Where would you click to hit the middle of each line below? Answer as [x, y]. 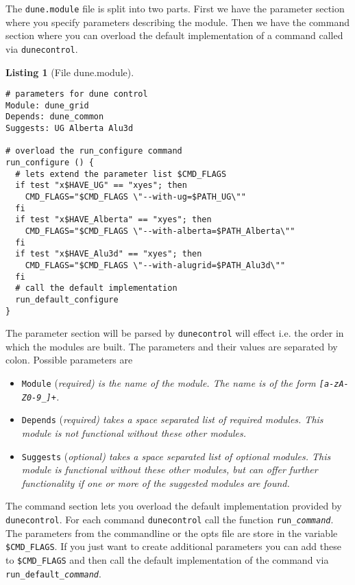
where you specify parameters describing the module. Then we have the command [178, 22]
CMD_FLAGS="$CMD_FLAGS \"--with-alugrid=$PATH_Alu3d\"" [155, 265]
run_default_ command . [53, 573]
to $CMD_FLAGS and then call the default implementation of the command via [167, 559]
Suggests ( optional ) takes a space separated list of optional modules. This [176, 456]
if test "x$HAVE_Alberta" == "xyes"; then [113, 220]
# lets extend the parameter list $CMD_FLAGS [121, 174]
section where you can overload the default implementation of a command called [174, 35]
